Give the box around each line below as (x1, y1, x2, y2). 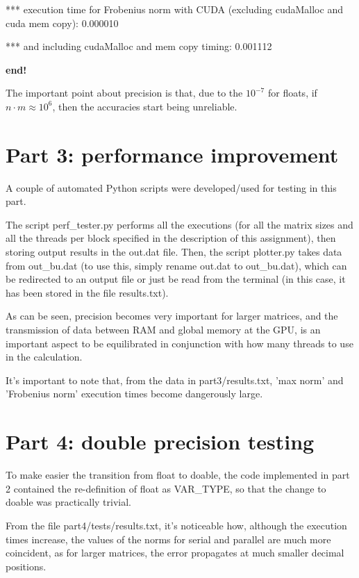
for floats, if (267, 85, 317, 100)
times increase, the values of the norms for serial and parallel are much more (6, 531, 331, 546)
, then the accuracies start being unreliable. (52, 99, 237, 113)
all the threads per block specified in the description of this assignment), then (6, 231, 336, 245)
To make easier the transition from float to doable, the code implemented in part (6, 468, 350, 482)
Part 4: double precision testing (6, 427, 315, 456)
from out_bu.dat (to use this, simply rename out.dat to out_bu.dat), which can (6, 258, 347, 272)
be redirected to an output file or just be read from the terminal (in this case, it (6, 272, 346, 286)
